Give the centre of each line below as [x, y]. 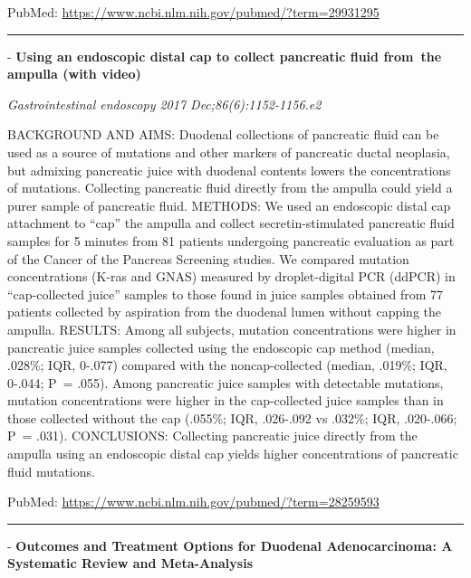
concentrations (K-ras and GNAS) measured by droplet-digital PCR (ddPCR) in [231, 276]
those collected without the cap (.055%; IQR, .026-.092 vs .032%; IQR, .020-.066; [232, 417]
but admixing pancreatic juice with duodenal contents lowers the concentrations [229, 170]
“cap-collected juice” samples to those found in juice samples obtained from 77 [226, 294]
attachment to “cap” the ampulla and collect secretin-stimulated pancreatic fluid [231, 223]
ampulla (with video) [74, 74]
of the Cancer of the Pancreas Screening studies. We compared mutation [208, 258]
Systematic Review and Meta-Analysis [130, 563]
